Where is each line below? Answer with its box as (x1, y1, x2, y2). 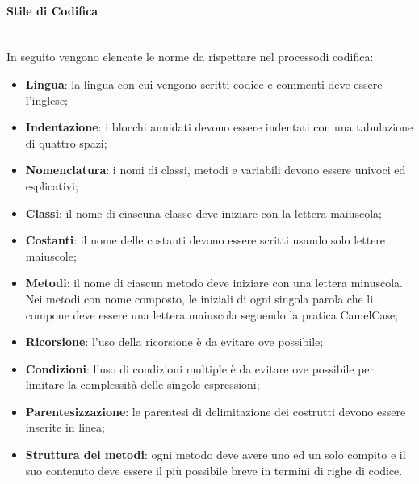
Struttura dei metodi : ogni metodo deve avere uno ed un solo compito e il (25, 446, 406, 463)
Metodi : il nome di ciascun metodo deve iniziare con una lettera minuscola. (25, 274, 403, 291)
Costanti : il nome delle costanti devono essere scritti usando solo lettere (25, 232, 386, 248)
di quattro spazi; (25, 134, 107, 151)
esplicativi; (25, 177, 78, 194)
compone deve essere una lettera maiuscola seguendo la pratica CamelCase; (25, 306, 399, 323)
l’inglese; (25, 91, 68, 108)
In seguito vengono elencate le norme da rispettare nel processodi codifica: (6, 48, 374, 65)
